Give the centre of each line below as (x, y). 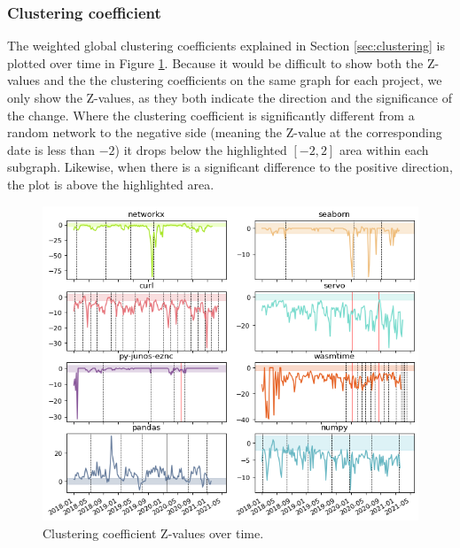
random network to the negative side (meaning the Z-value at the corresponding (225, 132)
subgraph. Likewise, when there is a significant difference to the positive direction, (230, 167)
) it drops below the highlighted (201, 149)
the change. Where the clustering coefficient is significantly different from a (211, 115)
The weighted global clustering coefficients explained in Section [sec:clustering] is (226, 46)
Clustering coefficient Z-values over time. (153, 533)
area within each (384, 149)
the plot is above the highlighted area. (111, 184)
